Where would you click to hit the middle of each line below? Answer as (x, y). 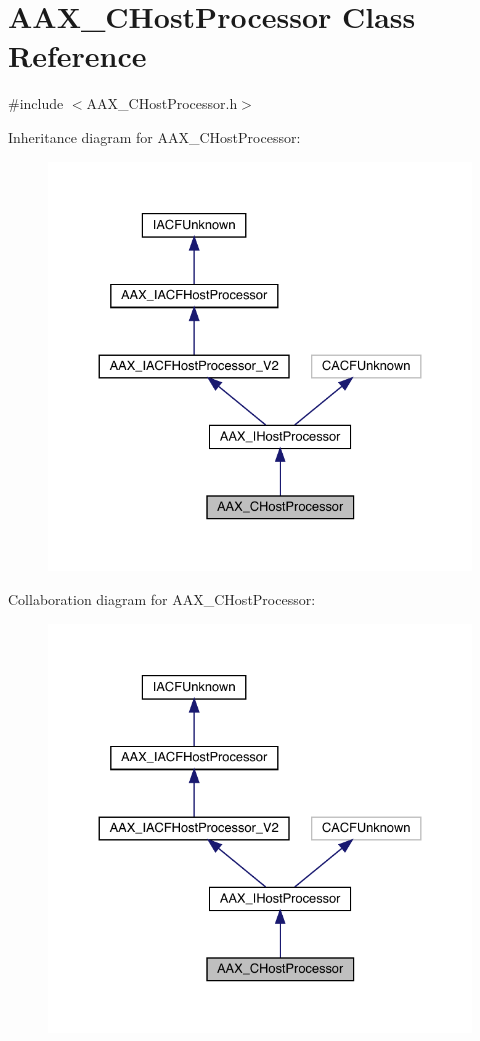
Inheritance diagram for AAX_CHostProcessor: (154, 136)
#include (36, 103)
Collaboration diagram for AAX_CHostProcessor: (162, 598)
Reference (77, 55)
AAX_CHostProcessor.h (162, 103)
